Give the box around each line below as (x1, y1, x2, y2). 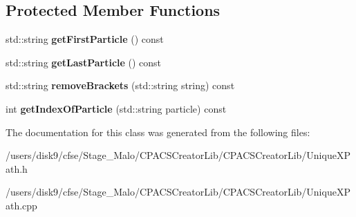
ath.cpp (6, 198, 37, 212)
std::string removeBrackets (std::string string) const (6, 78, 235, 93)
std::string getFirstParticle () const (6, 32, 164, 46)
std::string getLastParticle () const (6, 55, 162, 69)
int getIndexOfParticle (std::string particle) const (6, 101, 227, 115)
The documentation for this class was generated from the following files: (6, 124, 310, 139)
